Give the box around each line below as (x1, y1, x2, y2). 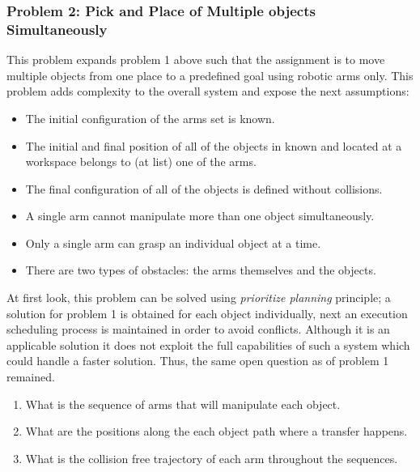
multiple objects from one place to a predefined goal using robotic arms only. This (6, 66, 414, 83)
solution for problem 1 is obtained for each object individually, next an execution (6, 304, 408, 321)
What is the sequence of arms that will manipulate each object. (25, 395, 341, 412)
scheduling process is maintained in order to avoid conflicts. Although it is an (6, 321, 390, 338)
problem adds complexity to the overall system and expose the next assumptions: (6, 83, 409, 100)
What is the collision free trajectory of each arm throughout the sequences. (25, 449, 398, 466)
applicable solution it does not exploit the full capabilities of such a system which (6, 336, 410, 353)
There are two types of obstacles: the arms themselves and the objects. (25, 262, 376, 279)
